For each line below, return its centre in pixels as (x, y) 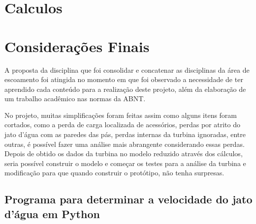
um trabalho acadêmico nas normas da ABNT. (75, 98)
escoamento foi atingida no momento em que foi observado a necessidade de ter (124, 79)
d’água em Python (52, 213)
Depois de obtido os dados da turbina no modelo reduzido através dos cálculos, (124, 154)
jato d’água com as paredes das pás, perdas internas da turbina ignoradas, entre (125, 134)
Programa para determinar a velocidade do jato (128, 199)
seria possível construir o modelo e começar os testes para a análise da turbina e (125, 163)
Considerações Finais (77, 46)
